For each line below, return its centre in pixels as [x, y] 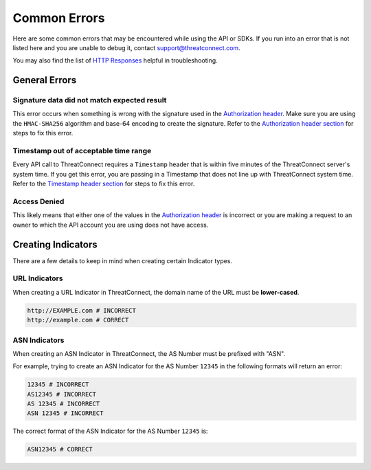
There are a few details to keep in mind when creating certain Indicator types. [123, 260]
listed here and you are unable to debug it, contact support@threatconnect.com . [126, 47]
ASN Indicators [38, 340]
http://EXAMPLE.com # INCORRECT [82, 310]
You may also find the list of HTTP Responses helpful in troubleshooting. [115, 60]
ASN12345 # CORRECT [60, 449]
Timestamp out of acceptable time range [82, 151]
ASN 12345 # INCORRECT [65, 413]
